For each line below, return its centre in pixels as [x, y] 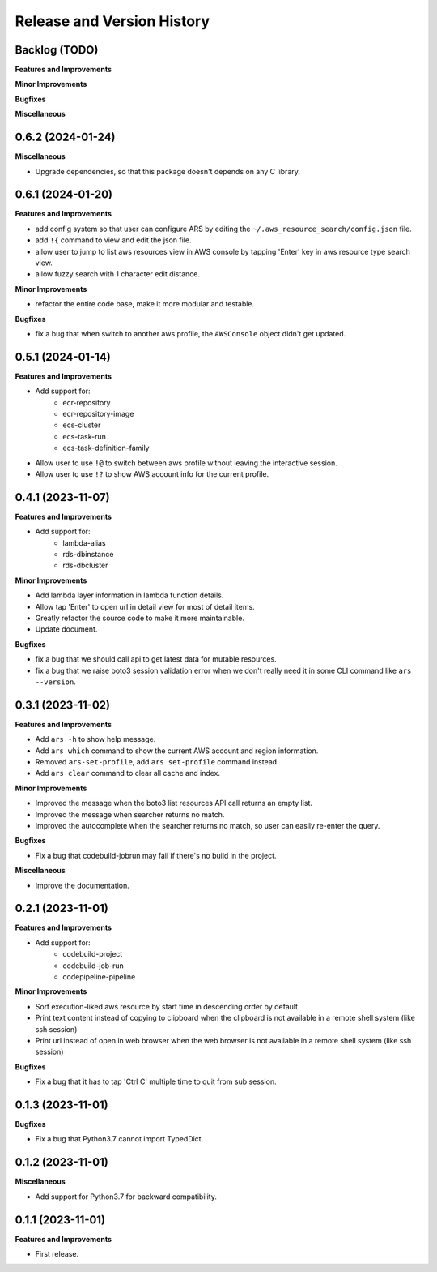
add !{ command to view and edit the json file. [113, 240]
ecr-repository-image [98, 414]
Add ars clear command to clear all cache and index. [127, 773]
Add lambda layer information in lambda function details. [129, 595]
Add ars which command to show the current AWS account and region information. [177, 751]
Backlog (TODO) [57, 50]
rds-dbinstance [88, 555]
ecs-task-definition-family [106, 448]
